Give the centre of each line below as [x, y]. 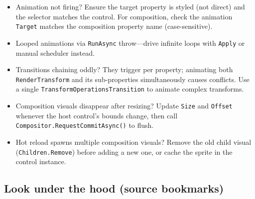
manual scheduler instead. [55, 52]
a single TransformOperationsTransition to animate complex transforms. [130, 89]
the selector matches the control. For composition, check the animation [124, 16]
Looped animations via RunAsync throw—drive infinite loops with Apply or [130, 43]
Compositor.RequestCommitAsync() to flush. [85, 125]
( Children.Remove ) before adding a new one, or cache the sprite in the [124, 151]
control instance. [41, 161]
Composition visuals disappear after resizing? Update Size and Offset [124, 105]
